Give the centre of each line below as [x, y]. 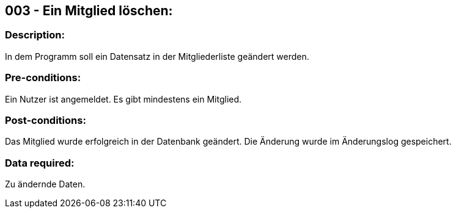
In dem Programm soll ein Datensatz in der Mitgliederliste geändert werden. [157, 56]
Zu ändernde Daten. [45, 184]
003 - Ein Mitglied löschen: [89, 11]
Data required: [40, 163]
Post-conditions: [46, 120]
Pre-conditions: [43, 78]
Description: [35, 35]
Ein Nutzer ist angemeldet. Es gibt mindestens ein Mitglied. [123, 99]
